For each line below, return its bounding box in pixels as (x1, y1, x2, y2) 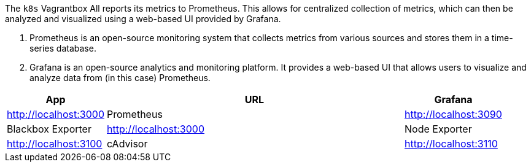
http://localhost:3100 (7, 138, 103, 150)
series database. (29, 43, 96, 53)
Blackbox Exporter (7, 123, 91, 135)
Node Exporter (405, 123, 472, 135)
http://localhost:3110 (405, 138, 498, 150)
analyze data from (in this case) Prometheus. (29, 72, 211, 83)
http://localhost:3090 (405, 108, 502, 120)
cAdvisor (107, 138, 148, 150)
